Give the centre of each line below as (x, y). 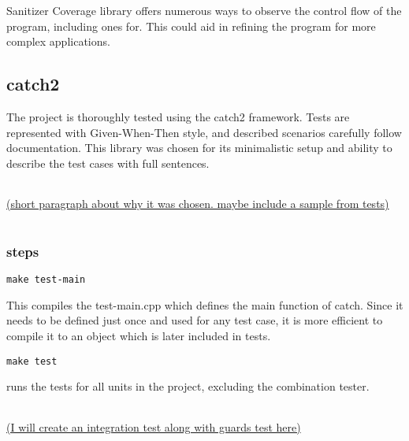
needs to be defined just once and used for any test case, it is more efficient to (195, 320)
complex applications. (58, 41)
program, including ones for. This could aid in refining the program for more (191, 26)
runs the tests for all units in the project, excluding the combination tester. (188, 386)
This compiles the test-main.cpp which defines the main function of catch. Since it (205, 304)
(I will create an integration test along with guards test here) (154, 426)
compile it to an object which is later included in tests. (139, 336)
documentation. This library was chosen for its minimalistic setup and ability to (199, 148)
